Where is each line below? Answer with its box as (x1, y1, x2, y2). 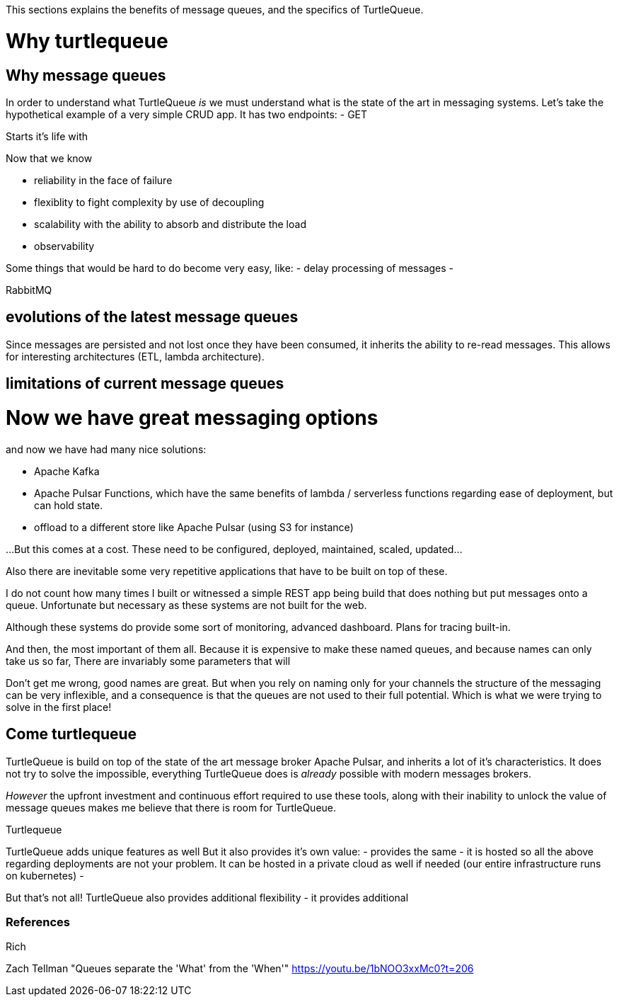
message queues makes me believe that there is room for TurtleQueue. (6, 801, 337, 814)
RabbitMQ (6, 283, 52, 296)
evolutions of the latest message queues (6, 308, 299, 326)
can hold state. (34, 499, 103, 511)
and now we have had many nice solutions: (6, 443, 207, 455)
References (6, 914, 70, 929)
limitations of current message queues (6, 375, 284, 393)
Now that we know (6, 152, 93, 164)
